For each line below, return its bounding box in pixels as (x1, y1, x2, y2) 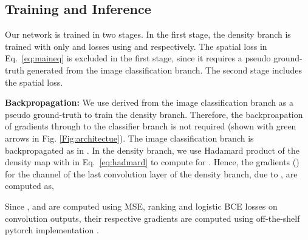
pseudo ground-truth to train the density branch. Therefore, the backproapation (5, 108, 303, 120)
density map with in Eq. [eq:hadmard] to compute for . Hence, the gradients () (5, 156, 299, 168)
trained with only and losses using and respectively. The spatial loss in (5, 39, 267, 52)
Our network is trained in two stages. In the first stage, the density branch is (5, 28, 291, 41)
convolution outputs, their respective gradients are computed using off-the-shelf (5, 211, 300, 224)
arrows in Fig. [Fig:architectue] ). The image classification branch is (5, 131, 254, 144)
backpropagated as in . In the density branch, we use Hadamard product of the (5, 143, 299, 156)
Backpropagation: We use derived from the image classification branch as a (5, 96, 293, 109)
